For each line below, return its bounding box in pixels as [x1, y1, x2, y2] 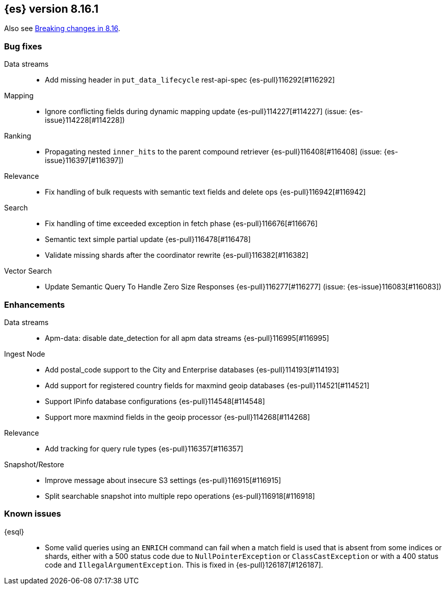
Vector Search [4, 266, 52, 276]
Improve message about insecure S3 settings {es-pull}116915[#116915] [45, 475, 281, 485]
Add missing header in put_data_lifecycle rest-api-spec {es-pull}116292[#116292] [45, 75, 335, 85]
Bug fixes [4, 41, 42, 51]
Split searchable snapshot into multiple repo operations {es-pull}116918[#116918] [45, 491, 315, 500]
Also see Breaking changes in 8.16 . [4, 24, 120, 33]
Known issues [4, 508, 61, 519]
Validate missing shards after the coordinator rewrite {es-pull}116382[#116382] [45, 251, 309, 260]
